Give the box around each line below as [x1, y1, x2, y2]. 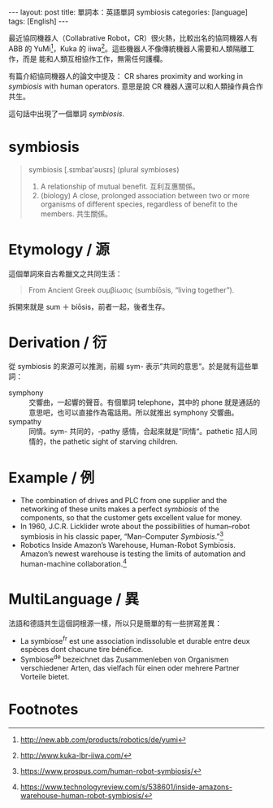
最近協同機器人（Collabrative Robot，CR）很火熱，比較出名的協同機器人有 [8, 33, 258, 42]
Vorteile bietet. [19, 671, 70, 681]
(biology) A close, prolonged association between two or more [40, 190, 250, 200]
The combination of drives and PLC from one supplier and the [19, 496, 227, 506]
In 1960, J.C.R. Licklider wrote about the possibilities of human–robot [19, 522, 250, 532]
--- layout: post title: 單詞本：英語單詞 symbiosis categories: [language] [8, 7, 248, 17]
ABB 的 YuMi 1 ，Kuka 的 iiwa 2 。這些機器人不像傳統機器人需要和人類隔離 [8, 42, 248, 54]
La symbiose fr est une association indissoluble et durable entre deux [19, 634, 250, 645]
